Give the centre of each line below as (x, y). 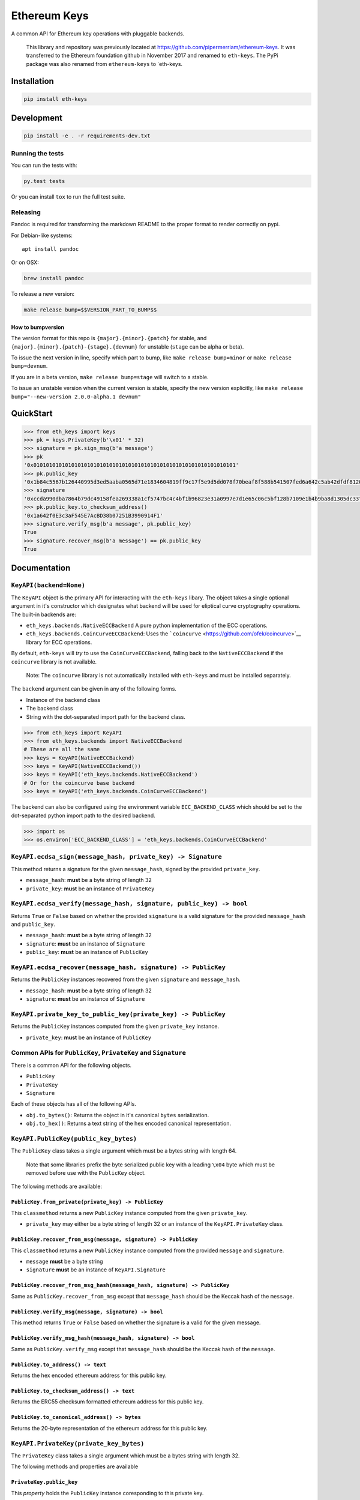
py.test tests (44, 181)
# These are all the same (62, 749)
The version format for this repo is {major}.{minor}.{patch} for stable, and (109, 338)
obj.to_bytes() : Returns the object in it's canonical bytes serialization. (118, 1115)
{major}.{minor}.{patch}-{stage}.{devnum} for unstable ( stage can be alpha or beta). (127, 346)
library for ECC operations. (59, 642)
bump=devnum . (29, 366)
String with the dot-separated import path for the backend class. (106, 716)
